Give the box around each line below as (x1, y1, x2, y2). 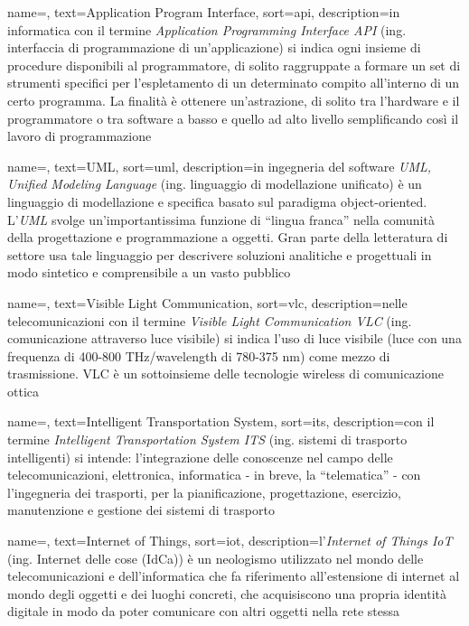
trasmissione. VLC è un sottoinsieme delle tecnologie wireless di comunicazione (7, 364, 444, 383)
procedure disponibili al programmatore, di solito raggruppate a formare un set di (7, 55, 461, 74)
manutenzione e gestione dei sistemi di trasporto (7, 500, 275, 519)
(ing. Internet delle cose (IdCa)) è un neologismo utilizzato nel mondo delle (7, 548, 424, 567)
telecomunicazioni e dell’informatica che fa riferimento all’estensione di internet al (7, 566, 460, 585)
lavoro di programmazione (7, 126, 152, 145)
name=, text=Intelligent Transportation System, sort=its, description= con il (7, 412, 435, 431)
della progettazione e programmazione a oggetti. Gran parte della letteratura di (7, 228, 448, 247)
